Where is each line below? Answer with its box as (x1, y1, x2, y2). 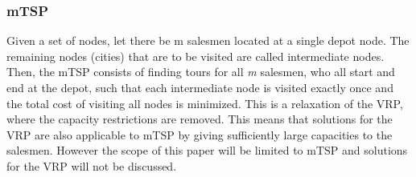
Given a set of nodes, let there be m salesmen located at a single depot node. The (6, 32, 410, 49)
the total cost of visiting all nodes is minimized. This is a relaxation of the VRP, (6, 95, 403, 111)
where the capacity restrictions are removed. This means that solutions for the (6, 111, 393, 127)
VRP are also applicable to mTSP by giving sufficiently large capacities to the (6, 126, 393, 143)
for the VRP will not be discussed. (6, 157, 177, 174)
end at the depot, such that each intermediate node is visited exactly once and (6, 79, 393, 95)
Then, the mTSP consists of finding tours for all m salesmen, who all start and (6, 63, 395, 80)
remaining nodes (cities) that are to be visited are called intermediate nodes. (6, 47, 385, 64)
